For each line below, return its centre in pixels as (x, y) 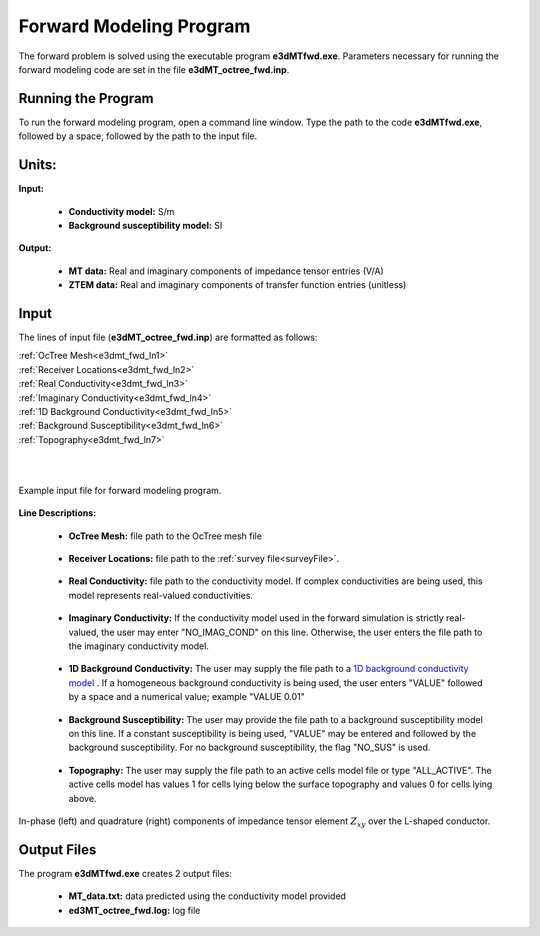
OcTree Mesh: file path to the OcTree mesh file (165, 536)
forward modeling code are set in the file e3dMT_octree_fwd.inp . (154, 69)
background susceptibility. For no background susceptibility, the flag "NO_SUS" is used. (249, 747)
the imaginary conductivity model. (139, 646)
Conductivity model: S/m (121, 211)
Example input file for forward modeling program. (120, 490)
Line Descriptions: (57, 513)
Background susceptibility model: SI (145, 225)
